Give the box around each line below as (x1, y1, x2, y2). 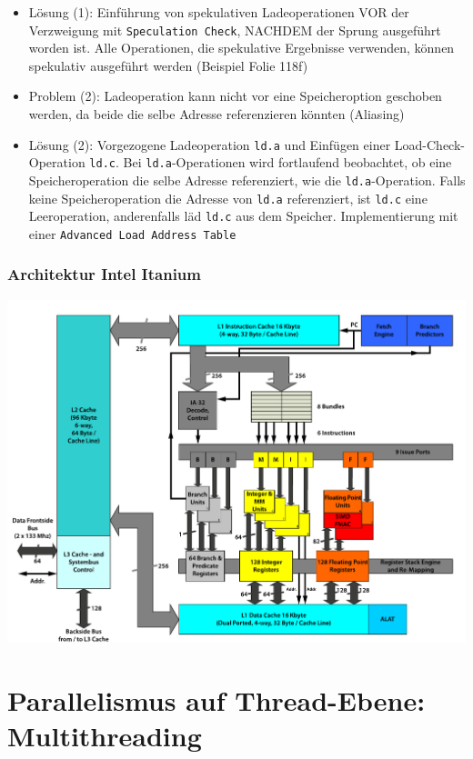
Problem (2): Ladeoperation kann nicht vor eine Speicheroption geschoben (28, 86, 442, 105)
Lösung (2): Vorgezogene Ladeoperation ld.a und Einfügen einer (28, 135, 391, 154)
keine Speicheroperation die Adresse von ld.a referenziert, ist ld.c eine (28, 188, 428, 207)
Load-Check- (394, 135, 465, 154)
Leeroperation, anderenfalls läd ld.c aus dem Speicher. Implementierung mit (28, 206, 458, 225)
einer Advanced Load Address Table (28, 224, 236, 243)
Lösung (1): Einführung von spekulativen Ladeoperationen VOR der (28, 3, 409, 21)
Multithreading (7, 717, 202, 754)
